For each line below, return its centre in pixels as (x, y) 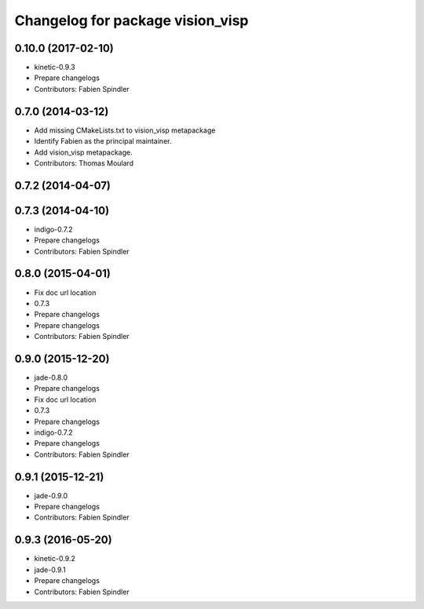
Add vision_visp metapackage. (83, 152)
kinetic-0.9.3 (55, 67)
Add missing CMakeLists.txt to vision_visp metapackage (125, 130)
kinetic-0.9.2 (55, 559)
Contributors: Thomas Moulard (84, 163)
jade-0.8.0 (51, 377)
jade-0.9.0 (51, 495)
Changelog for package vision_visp (132, 20)
